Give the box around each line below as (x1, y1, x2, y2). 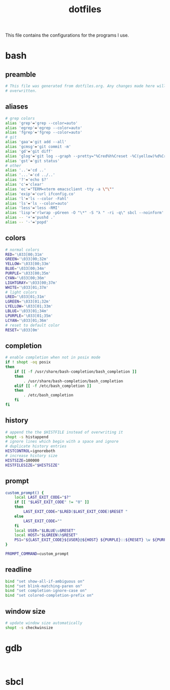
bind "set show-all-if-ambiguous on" (5, 579, 85, 584)
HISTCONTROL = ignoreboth (5, 448, 56, 454)
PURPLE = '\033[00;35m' (5, 271, 51, 276)
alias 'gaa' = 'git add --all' (5, 140, 67, 145)
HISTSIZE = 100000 (5, 458, 39, 463)
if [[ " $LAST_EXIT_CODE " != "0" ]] (14, 500, 90, 505)
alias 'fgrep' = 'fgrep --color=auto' (5, 130, 82, 135)
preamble (5, 70, 36, 79)
